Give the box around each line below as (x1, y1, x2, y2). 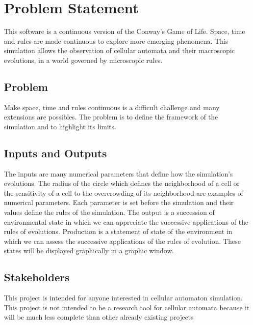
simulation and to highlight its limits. (4, 121, 116, 131)
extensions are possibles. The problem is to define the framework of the (4, 112, 218, 122)
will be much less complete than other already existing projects (4, 312, 194, 322)
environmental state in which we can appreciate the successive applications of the (4, 216, 249, 227)
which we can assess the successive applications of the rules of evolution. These (4, 236, 241, 246)
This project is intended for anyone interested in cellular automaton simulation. (4, 293, 243, 303)
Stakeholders (4, 269, 70, 285)
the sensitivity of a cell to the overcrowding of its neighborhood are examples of (4, 187, 243, 198)
